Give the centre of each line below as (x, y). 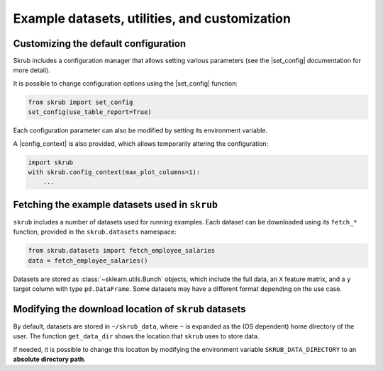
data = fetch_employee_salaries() (88, 261)
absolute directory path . (50, 359)
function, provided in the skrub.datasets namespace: (95, 232)
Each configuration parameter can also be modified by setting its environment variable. (140, 130)
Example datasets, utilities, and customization (152, 18)
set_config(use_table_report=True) (90, 112)
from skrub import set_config (81, 102)
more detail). (32, 70)
